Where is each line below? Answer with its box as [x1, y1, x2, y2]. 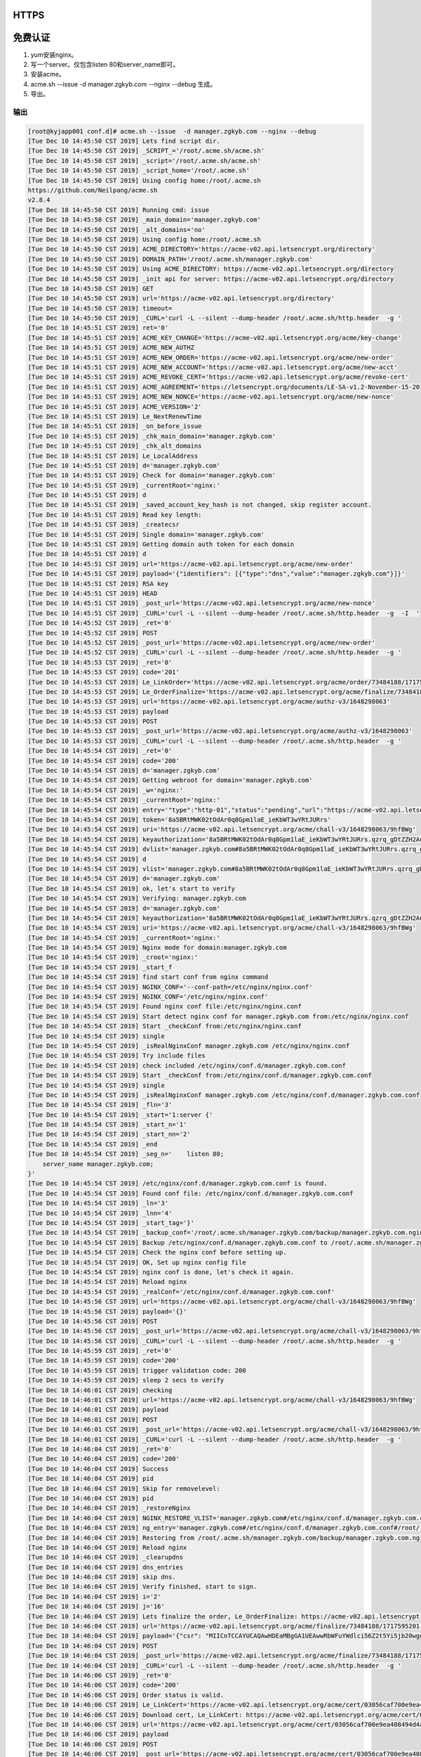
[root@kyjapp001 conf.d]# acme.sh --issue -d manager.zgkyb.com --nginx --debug [27, 127, 317, 135]
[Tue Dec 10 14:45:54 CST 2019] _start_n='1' [27, 1121, 187, 1129]
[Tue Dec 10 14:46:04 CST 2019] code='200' [27, 1455, 180, 1463]
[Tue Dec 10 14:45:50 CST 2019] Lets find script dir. [27, 137, 220, 145]
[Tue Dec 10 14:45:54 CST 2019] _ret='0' [27, 747, 173, 755]
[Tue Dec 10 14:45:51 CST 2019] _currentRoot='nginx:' [27, 481, 220, 489]
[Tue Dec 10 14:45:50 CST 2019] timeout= [27, 304, 173, 312]
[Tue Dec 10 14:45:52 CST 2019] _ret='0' [27, 619, 173, 627]
